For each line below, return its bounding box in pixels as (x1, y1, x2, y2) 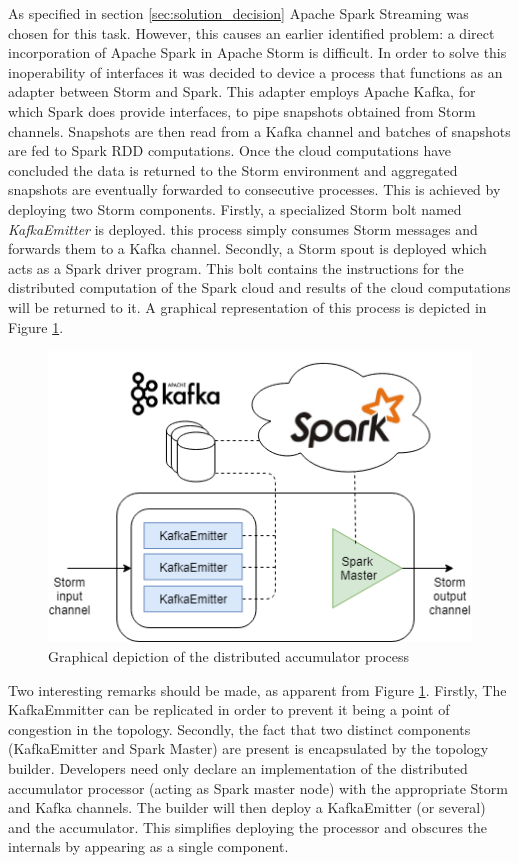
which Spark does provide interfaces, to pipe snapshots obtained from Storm (8, 100, 476, 121)
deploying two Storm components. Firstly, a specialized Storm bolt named (8, 198, 462, 219)
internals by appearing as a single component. (8, 836, 289, 857)
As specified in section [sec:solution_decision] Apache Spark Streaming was (8, 3, 469, 23)
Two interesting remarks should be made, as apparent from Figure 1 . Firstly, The (8, 679, 507, 700)
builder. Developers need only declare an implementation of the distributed (8, 757, 468, 778)
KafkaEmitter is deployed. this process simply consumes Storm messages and (8, 218, 478, 239)
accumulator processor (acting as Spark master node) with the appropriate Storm (8, 777, 508, 798)
